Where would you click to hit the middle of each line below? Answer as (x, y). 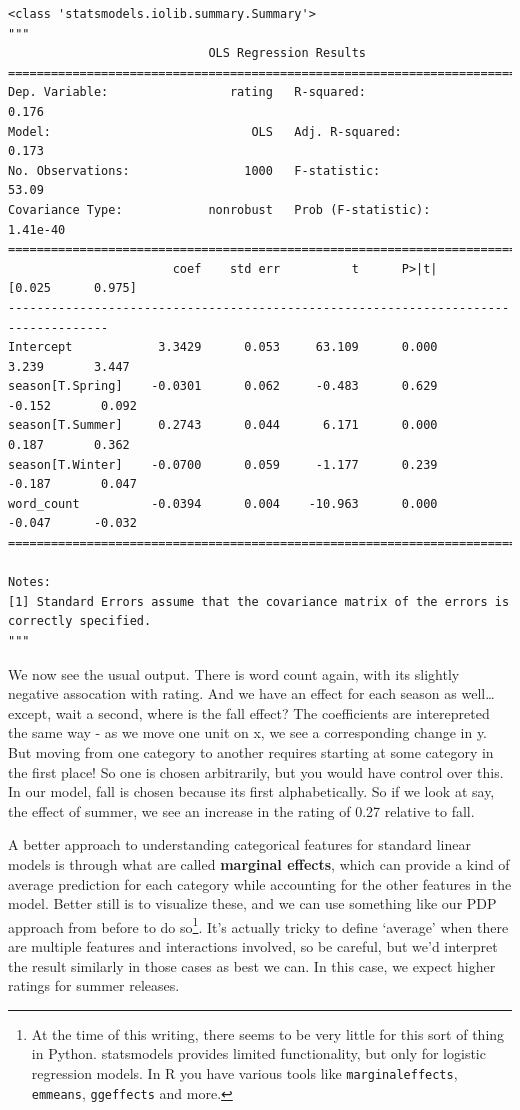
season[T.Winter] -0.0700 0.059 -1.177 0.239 (223, 464)
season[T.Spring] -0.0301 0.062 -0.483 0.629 (223, 386)
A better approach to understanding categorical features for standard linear (239, 844)
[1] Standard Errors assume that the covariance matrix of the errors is (259, 601)
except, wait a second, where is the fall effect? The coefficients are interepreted (249, 712)
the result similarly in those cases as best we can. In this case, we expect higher (252, 965)
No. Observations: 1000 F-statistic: (194, 170)
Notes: (29, 582)
